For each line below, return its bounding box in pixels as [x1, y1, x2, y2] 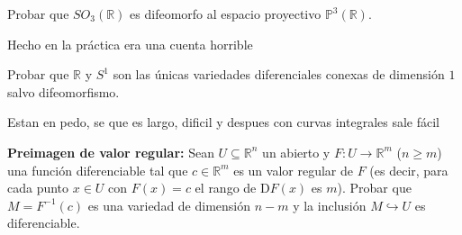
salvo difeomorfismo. [7, 82, 120, 101]
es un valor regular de [233, 160, 353, 179]
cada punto [7, 178, 69, 197]
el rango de [195, 178, 257, 197]
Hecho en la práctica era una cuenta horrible [7, 34, 253, 53]
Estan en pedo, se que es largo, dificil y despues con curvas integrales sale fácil [7, 113, 439, 131]
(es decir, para [369, 160, 448, 179]
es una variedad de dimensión [87, 195, 251, 214]
